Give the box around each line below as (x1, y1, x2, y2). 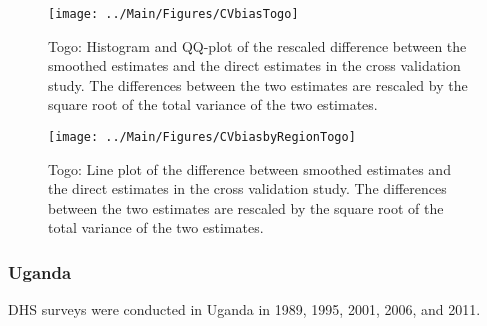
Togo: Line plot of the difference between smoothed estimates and (48, 158, 451, 179)
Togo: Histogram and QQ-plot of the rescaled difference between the (48, 35, 467, 56)
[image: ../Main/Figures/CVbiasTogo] (48, 7, 299, 21)
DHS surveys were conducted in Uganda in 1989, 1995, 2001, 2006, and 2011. (8, 299, 481, 320)
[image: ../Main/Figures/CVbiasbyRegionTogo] (48, 130, 356, 145)
